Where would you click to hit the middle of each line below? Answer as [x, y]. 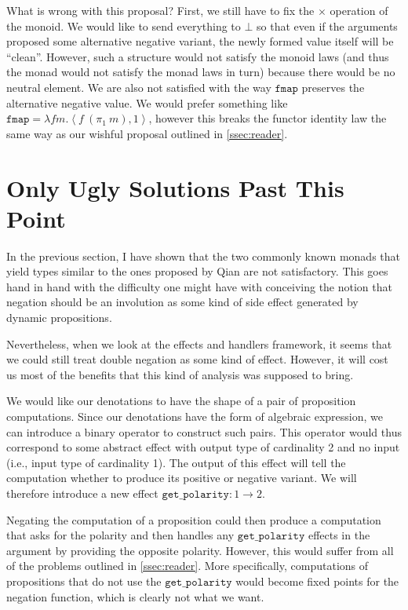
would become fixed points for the [317, 581]
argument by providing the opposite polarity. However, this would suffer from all [200, 550]
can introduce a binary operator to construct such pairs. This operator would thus [204, 431]
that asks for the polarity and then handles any [120, 535]
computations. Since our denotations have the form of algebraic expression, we [195, 416]
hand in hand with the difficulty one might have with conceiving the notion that [199, 286]
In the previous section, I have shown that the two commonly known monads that [203, 256]
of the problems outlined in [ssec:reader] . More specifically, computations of [188, 566]
